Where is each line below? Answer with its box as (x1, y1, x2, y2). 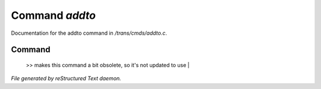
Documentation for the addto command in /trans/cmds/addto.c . (11, 29, 168, 37)
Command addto (11, 9, 96, 22)
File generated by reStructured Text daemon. (11, 75, 121, 82)
